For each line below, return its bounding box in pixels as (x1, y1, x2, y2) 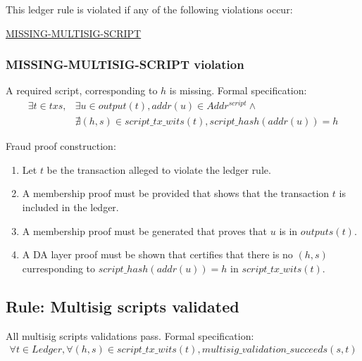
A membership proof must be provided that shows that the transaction (22, 186, 330, 201)
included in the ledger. (22, 199, 119, 214)
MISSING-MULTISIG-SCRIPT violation (6, 56, 244, 73)
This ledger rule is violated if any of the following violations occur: (6, 2, 293, 16)
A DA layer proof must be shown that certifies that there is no (22, 247, 293, 262)
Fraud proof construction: (6, 139, 116, 153)
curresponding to (22, 260, 96, 275)
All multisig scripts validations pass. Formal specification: (6, 328, 254, 343)
